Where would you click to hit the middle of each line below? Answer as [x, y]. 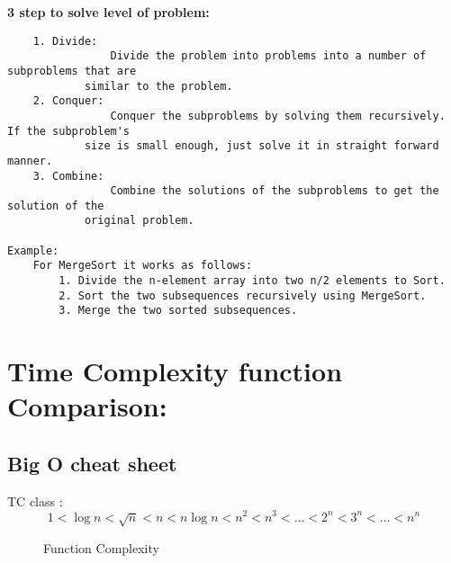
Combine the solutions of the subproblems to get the [275, 191]
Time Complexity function [175, 371]
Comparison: [87, 406]
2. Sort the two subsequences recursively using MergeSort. [243, 295]
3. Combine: [68, 176]
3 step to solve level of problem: [108, 12]
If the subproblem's [69, 131]
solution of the [56, 206]
